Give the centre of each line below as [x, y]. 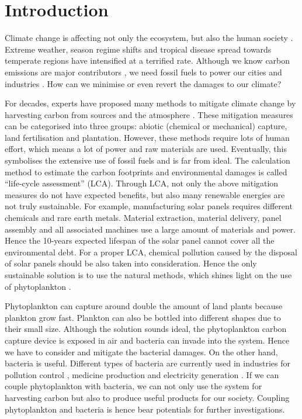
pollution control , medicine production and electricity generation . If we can [142, 374]
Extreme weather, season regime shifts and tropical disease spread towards [138, 49]
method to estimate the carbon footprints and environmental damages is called [146, 172]
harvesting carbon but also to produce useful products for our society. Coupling [147, 397]
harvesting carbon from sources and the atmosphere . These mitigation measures [149, 114]
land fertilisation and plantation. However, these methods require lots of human [147, 137]
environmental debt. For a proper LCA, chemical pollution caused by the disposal [151, 252]
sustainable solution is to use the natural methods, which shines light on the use [148, 275]
